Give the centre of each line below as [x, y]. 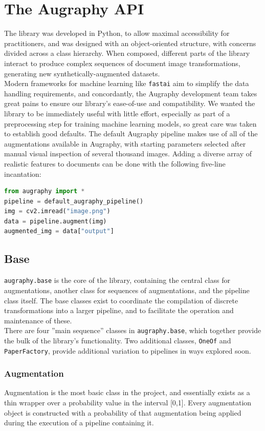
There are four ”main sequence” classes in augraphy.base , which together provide [133, 330]
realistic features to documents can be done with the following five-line [115, 163]
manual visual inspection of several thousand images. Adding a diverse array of [128, 153]
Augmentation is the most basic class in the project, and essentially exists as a [127, 392]
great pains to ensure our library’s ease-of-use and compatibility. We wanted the [130, 103]
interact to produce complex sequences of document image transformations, [122, 63]
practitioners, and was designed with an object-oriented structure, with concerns [130, 43]
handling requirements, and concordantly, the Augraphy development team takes [131, 93]
